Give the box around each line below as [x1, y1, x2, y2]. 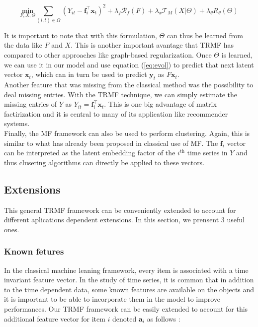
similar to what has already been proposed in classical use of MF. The [4, 137, 218, 148]
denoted [112, 313, 137, 324]
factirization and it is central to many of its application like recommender [4, 108, 228, 119]
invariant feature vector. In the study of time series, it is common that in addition [4, 274, 254, 285]
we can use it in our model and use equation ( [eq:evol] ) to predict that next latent [4, 59, 254, 69]
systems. [4, 118, 30, 129]
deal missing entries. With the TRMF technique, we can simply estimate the [4, 89, 237, 99]
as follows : [147, 313, 180, 324]
